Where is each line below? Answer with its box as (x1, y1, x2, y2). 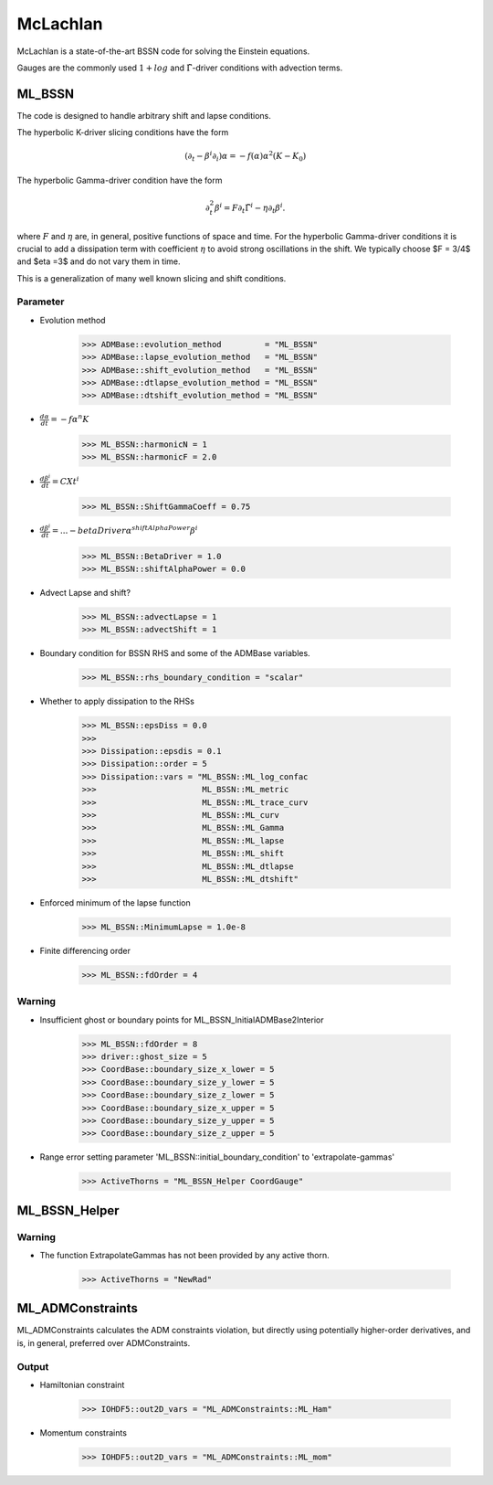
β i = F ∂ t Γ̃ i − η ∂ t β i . (215, 201, 286, 215)
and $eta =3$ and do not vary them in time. (16, 256, 182, 267)
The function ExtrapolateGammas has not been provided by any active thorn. (39, 1250, 330, 1260)
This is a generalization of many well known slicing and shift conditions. (16, 272, 287, 283)
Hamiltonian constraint (39, 1380, 125, 1391)
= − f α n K (50, 412, 89, 425)
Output (16, 1360, 49, 1373)
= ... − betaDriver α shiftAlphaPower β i (51, 524, 198, 536)
